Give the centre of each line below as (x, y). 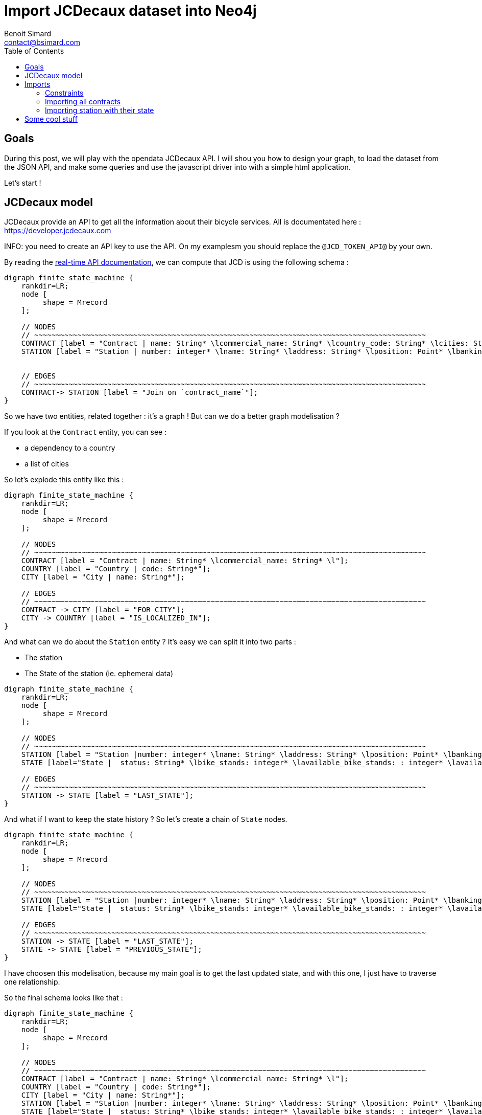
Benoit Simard (28, 33)
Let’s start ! (23, 183)
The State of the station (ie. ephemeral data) (99, 674)
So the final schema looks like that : (64, 998)
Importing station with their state (100, 110)
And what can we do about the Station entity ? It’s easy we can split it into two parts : (150, 642)
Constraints (64, 93)
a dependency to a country (70, 448)
